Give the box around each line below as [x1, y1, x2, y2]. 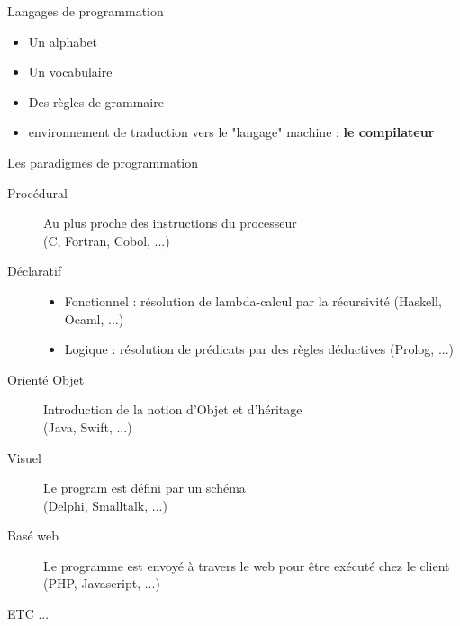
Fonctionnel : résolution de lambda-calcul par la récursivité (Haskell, [64, 291, 442, 310]
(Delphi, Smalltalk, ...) [43, 495, 167, 514]
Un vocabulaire [28, 62, 113, 81]
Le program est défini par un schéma [43, 478, 246, 497]
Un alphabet [28, 32, 98, 50]
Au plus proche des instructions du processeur [43, 213, 297, 232]
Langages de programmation [7, 2, 164, 20]
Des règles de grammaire [28, 92, 164, 111]
